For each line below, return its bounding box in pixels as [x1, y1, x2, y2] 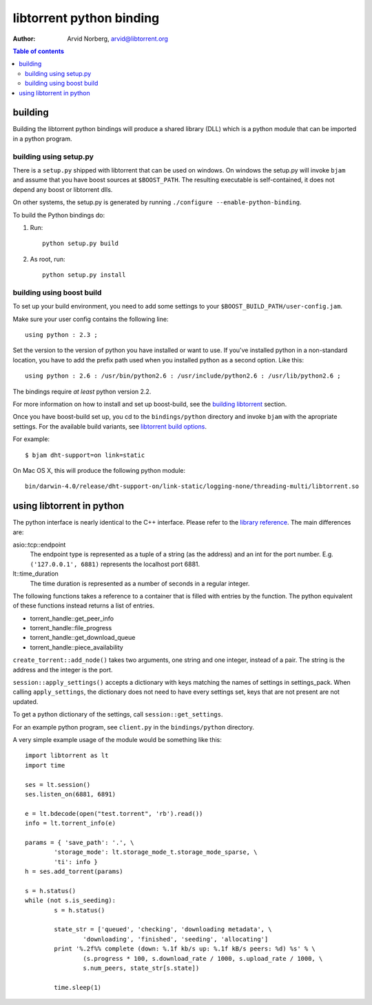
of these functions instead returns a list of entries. [12, 601, 155, 610]
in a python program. [12, 135, 72, 143]
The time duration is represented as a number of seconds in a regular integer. [30, 579, 250, 587]
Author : [12, 35, 36, 43]
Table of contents [12, 47, 65, 55]
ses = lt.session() [25, 781, 91, 788]
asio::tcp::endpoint [12, 540, 66, 549]
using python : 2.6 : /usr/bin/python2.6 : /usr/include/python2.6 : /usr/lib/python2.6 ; [25, 372, 341, 380]
